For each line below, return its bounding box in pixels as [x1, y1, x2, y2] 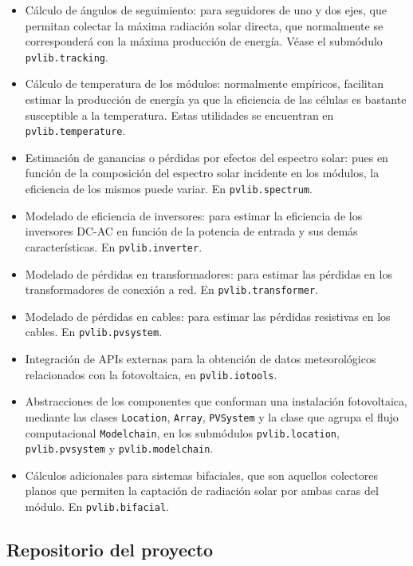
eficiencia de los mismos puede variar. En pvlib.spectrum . [25, 180, 313, 197]
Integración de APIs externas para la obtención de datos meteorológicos [25, 350, 376, 367]
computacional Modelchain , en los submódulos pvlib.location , [25, 424, 340, 441]
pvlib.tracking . [25, 48, 108, 65]
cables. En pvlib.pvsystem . [25, 323, 163, 340]
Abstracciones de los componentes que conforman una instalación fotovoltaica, [25, 393, 407, 410]
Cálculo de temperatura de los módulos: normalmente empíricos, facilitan [25, 75, 383, 92]
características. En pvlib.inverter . [25, 238, 203, 255]
